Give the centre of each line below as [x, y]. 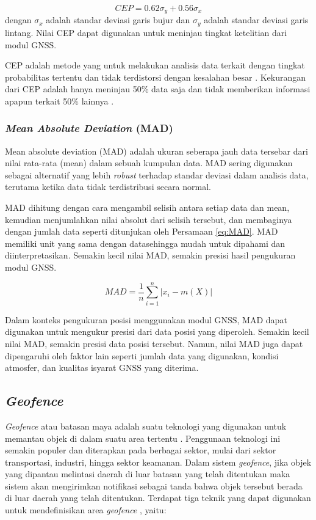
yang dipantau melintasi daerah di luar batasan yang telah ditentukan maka [148, 474]
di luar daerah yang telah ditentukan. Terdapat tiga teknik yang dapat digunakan [158, 498]
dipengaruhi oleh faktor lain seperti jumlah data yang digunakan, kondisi [142, 355]
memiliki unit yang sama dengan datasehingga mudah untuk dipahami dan [145, 243]
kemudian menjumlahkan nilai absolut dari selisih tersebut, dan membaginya [149, 219]
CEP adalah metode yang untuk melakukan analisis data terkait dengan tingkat [155, 65]
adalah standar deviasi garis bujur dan [118, 20]
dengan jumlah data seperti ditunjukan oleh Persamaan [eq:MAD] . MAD [142, 231]
